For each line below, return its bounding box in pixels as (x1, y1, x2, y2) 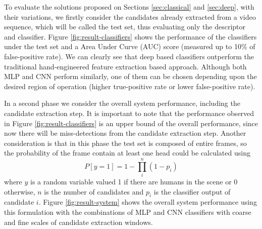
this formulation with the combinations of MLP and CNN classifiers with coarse (4, 207, 251, 217)
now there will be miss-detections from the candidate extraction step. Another (4, 128, 246, 138)
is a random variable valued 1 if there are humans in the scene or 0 (30, 176, 238, 187)
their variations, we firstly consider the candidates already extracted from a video (4, 11, 256, 22)
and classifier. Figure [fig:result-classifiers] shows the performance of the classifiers (4, 31, 257, 42)
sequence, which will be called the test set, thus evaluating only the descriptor (4, 21, 245, 32)
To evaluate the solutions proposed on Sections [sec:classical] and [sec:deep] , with (4, 2, 254, 12)
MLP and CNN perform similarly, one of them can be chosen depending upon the (4, 71, 257, 82)
